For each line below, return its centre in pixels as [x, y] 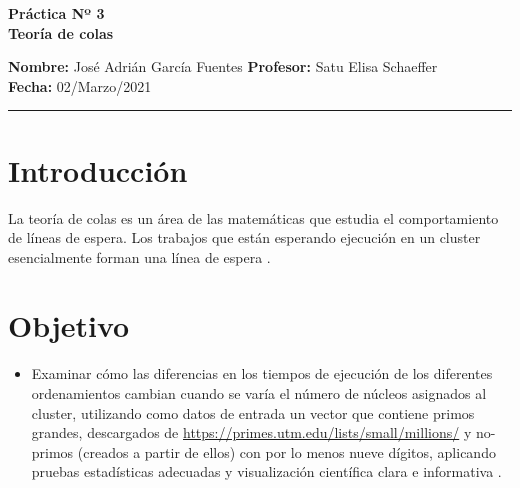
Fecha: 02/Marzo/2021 [80, 85]
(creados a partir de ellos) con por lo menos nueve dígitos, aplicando [286, 451]
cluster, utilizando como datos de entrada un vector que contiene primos [253, 412]
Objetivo [69, 325]
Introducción [98, 169]
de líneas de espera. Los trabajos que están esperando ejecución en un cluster [244, 237]
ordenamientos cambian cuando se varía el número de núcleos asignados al [259, 393]
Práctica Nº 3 [56, 13]
